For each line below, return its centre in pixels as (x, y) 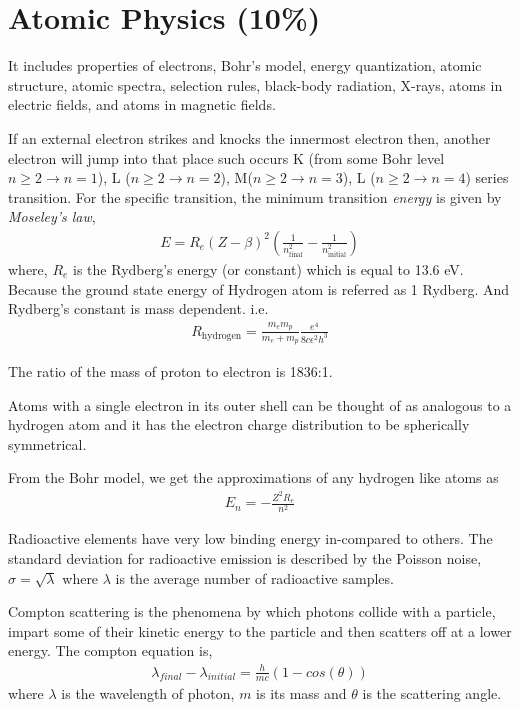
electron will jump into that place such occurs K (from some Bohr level (226, 157)
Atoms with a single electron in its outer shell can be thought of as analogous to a (260, 404)
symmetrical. (47, 443)
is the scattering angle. (432, 693)
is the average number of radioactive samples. (254, 577)
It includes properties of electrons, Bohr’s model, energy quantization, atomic (245, 65)
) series (487, 177)
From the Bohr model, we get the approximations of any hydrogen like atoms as (253, 477)
